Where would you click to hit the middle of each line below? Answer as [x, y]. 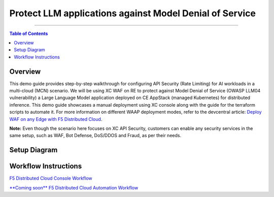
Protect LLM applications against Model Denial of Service [133, 13]
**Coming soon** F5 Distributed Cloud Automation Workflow [74, 187]
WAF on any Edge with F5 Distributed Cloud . [56, 119]
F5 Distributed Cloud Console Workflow [51, 178]
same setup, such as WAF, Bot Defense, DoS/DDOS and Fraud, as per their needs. [95, 136]
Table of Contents [29, 34]
